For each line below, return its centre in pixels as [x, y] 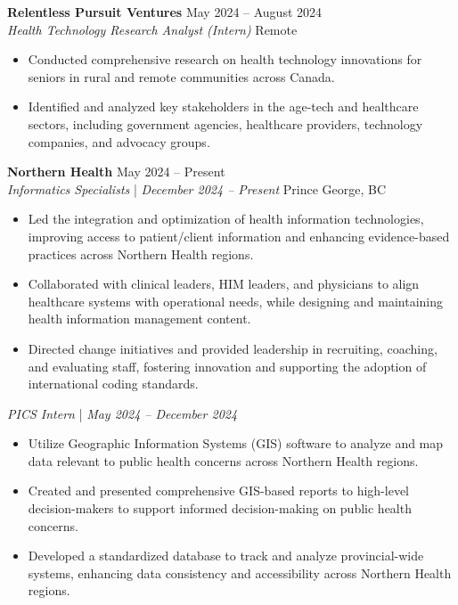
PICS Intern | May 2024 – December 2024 [123, 413]
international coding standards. [113, 384]
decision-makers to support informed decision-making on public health [220, 508]
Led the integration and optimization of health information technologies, [226, 219]
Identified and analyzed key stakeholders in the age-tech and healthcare [223, 106]
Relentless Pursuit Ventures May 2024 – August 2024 [165, 12]
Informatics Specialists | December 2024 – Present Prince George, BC [197, 188]
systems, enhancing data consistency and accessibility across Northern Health [240, 572]
